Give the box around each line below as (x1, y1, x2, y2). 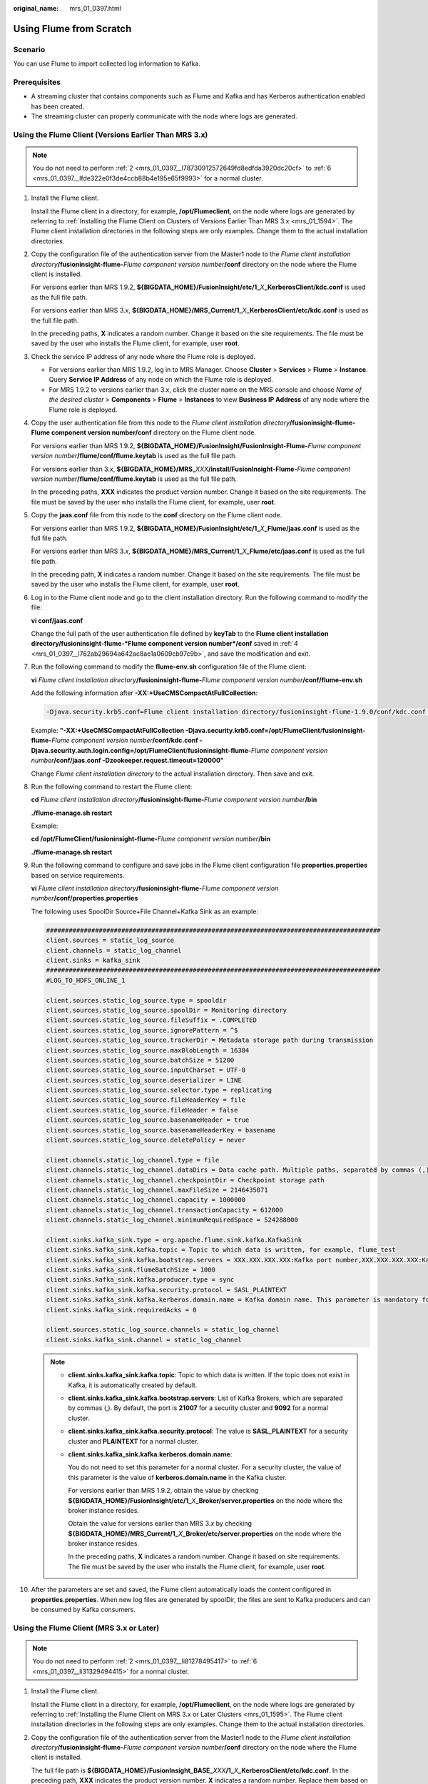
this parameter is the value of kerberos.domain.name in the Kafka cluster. (68, 1473, 287, 1481)
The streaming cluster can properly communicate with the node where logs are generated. (31, 112, 297, 121)
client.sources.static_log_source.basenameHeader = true (46, 1116, 250, 1124)
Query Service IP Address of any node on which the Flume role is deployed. (49, 375, 273, 384)
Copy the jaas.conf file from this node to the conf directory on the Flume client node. (31, 511, 282, 520)
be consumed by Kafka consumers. (31, 1606, 136, 1614)
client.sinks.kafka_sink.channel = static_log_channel (46, 1335, 242, 1344)
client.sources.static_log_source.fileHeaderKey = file (46, 1096, 246, 1104)
